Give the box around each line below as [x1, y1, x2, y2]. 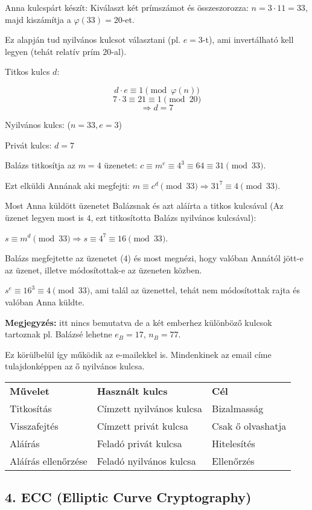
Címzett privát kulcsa [97, 418, 188, 433]
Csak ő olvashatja [212, 418, 287, 433]
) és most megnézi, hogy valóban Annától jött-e [127, 252, 304, 264]
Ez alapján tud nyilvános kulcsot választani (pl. [5, 33, 180, 46]
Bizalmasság [212, 401, 264, 415]
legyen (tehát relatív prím [5, 45, 100, 57]
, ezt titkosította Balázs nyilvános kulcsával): [91, 211, 256, 223]
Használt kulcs [97, 383, 168, 398]
